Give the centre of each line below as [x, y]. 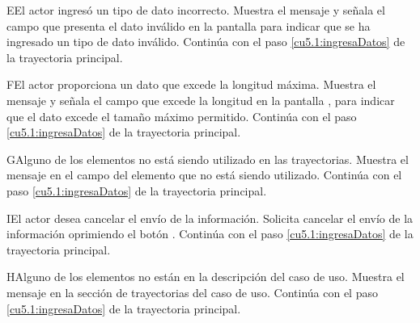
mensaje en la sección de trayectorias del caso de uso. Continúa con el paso [192, 292]
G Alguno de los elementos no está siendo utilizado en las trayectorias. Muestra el [208, 159]
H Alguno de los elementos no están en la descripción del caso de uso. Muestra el [206, 277]
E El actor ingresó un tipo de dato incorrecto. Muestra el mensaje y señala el [196, 10]
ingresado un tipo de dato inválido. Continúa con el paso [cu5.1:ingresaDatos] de [206, 42]
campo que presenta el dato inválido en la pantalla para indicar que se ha [189, 25]
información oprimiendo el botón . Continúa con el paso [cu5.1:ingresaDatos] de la [210, 234]
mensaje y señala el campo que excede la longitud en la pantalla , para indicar [201, 100]
